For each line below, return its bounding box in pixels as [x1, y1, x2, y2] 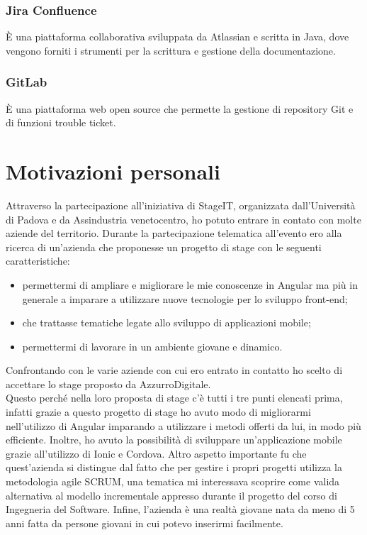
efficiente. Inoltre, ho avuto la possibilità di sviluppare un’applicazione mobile [6, 432, 342, 447]
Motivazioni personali [6, 157, 220, 185]
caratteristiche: [6, 253, 70, 268]
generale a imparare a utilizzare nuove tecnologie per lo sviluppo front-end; [22, 291, 348, 306]
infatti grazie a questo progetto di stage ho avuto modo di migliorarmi [6, 404, 311, 419]
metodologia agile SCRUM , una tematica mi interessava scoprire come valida [6, 474, 340, 489]
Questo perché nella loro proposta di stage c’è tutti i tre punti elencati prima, [6, 390, 343, 405]
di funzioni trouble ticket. [6, 115, 116, 130]
